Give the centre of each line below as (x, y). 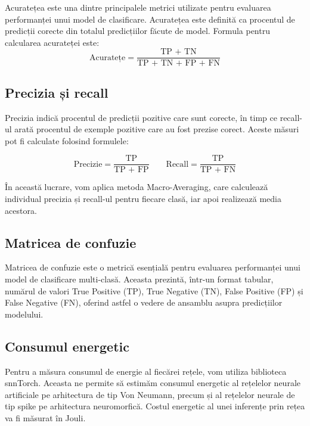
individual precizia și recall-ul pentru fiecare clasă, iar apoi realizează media (143, 199)
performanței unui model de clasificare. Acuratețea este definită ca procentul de (150, 19)
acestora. (21, 210)
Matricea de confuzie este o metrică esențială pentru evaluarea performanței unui (153, 267)
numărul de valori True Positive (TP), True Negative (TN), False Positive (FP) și (154, 290)
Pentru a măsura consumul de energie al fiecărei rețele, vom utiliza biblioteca (146, 371)
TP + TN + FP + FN (179, 63)
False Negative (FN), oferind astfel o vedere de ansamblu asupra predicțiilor (144, 302)
